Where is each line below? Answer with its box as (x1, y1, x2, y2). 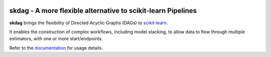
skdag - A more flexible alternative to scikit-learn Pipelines (9, 6, 197, 15)
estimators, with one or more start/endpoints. (9, 36, 103, 42)
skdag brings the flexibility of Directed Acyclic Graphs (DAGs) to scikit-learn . (9, 20, 168, 26)
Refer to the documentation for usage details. (9, 45, 103, 51)
